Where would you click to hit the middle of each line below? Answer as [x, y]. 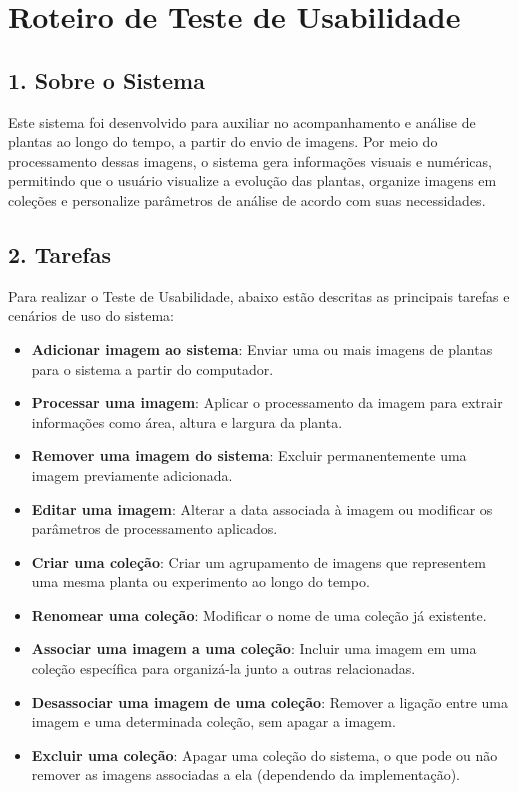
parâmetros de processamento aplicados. [154, 528]
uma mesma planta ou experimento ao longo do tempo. [200, 581]
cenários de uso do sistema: [91, 315]
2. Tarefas [60, 253]
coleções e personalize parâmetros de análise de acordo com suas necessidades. [247, 199]
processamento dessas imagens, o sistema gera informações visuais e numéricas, [250, 160]
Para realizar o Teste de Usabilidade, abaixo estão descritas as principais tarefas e [259, 295]
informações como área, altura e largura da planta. [187, 421]
